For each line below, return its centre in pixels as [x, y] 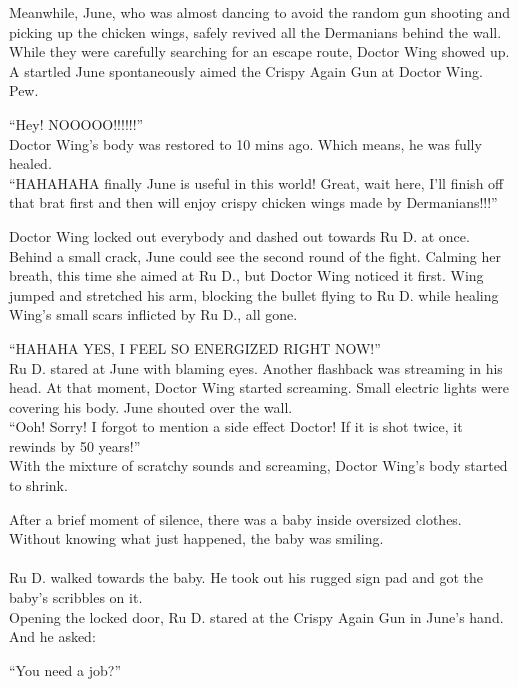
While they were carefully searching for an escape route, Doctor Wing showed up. [259, 51]
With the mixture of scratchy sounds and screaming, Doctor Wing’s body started [258, 465]
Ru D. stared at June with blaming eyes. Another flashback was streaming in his [256, 367]
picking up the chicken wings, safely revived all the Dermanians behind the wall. [255, 31]
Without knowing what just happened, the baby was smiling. [196, 538]
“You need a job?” [65, 669]
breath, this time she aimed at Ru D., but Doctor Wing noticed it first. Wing [246, 275]
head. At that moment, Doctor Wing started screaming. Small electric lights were [259, 387]
